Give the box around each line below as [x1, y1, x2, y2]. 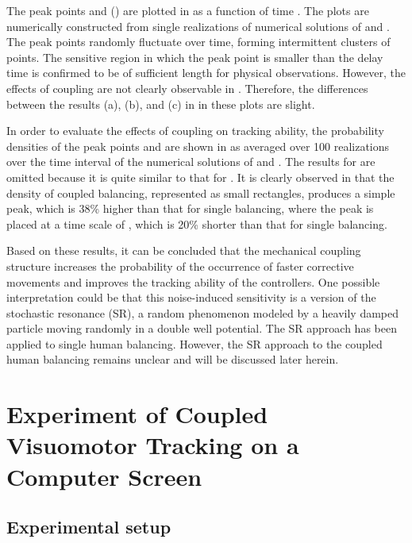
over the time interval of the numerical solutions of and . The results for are [6, 153, 375, 170]
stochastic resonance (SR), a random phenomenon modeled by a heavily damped [6, 304, 399, 321]
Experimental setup [6, 514, 171, 539]
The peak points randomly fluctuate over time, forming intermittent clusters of [6, 33, 391, 50]
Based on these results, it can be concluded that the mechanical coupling [6, 242, 361, 259]
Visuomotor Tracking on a [6, 429, 299, 461]
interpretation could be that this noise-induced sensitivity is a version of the [6, 289, 376, 306]
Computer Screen [6, 460, 202, 492]
